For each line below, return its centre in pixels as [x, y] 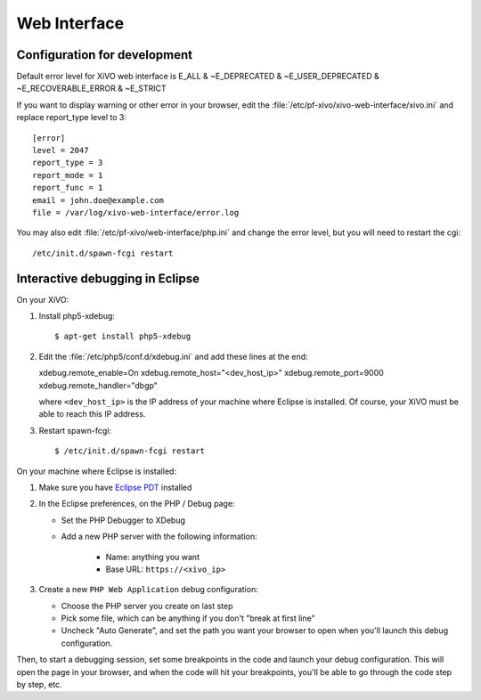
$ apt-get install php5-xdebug [123, 337]
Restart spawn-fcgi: [75, 430]
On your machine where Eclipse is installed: [97, 471]
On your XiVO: [43, 299]
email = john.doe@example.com [98, 200]
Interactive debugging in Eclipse [108, 278]
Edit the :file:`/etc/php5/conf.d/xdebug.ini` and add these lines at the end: [173, 356]
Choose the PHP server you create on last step [147, 606]
